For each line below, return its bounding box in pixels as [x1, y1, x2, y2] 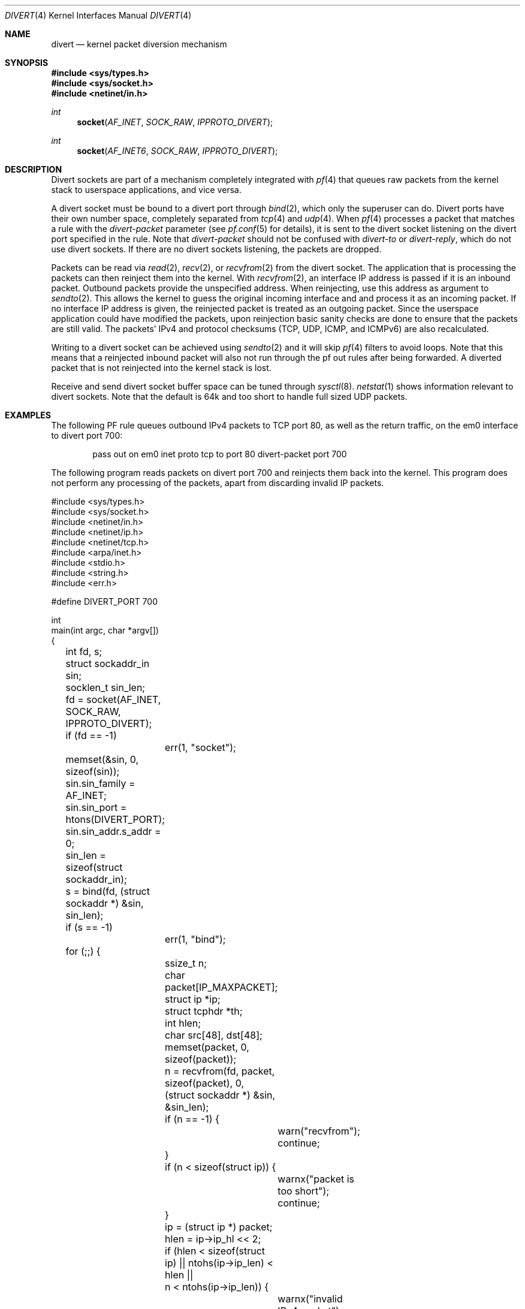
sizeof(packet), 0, [165, 1077, 245, 1089]
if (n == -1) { [165, 1113, 219, 1125]
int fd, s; [65, 646, 102, 657]
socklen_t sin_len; [65, 681, 146, 693]
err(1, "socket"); [165, 741, 236, 753]
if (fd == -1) [65, 729, 117, 741]
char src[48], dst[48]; [165, 1029, 262, 1041]
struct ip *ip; [165, 993, 221, 1005]
